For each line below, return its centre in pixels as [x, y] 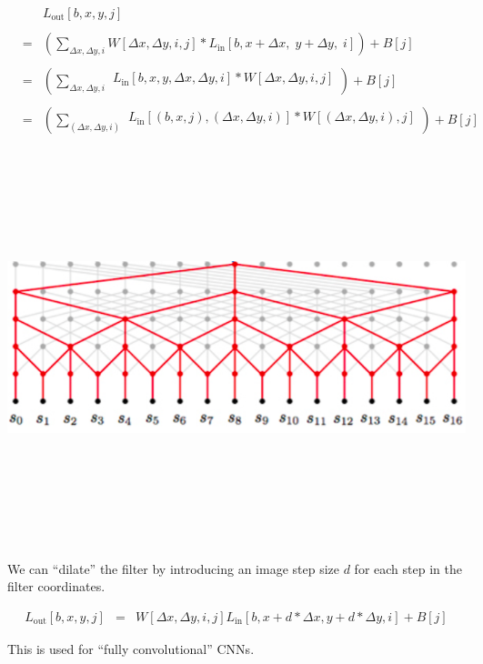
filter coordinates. [56, 586]
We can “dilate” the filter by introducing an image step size [173, 568]
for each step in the [408, 568]
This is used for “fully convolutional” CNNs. [131, 649]
